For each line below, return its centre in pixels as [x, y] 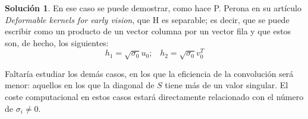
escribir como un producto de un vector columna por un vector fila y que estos [148, 31]
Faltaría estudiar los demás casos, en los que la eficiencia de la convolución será [149, 73]
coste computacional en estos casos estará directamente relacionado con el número [154, 97]
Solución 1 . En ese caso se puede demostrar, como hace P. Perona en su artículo [153, 8]
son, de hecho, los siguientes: [57, 42]
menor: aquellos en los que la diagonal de [80, 85]
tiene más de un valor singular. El [227, 85]
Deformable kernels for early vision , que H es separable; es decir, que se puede [147, 19]
